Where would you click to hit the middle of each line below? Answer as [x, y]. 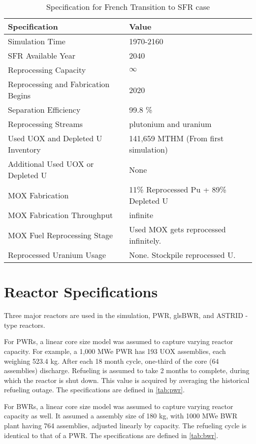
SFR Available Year [42, 55]
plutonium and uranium [170, 124]
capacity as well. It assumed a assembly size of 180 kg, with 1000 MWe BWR [121, 416]
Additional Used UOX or [51, 164]
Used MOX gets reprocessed [177, 229]
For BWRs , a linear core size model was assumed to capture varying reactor [119, 406]
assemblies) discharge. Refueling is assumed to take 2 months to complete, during [127, 370]
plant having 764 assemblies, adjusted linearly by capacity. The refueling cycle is [125, 426]
